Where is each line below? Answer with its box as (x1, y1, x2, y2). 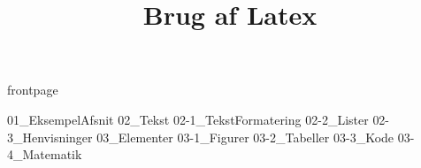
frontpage (7, 80, 58, 99)
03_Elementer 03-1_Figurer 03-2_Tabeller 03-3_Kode (96, 127, 394, 146)
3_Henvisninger (7, 127, 93, 146)
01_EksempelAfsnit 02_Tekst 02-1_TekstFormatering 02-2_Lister (7, 110, 369, 128)
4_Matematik (7, 145, 82, 164)
